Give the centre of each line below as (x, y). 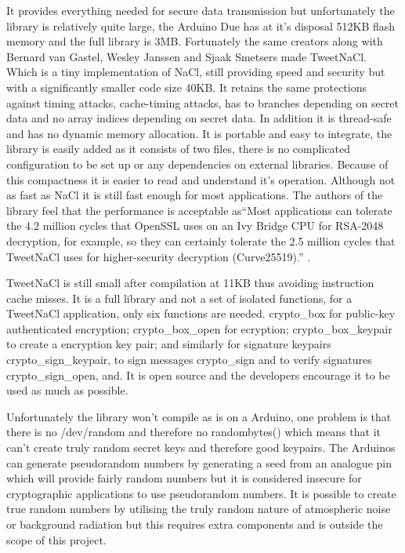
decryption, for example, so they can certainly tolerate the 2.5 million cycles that (201, 240)
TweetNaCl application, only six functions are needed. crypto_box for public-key (201, 313)
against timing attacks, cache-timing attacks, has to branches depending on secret (203, 102)
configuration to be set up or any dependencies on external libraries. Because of (197, 164)
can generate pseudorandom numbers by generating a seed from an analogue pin (199, 462)
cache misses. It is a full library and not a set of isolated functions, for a (179, 298)
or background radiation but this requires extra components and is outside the (195, 524)
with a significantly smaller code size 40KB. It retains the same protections (186, 87)
